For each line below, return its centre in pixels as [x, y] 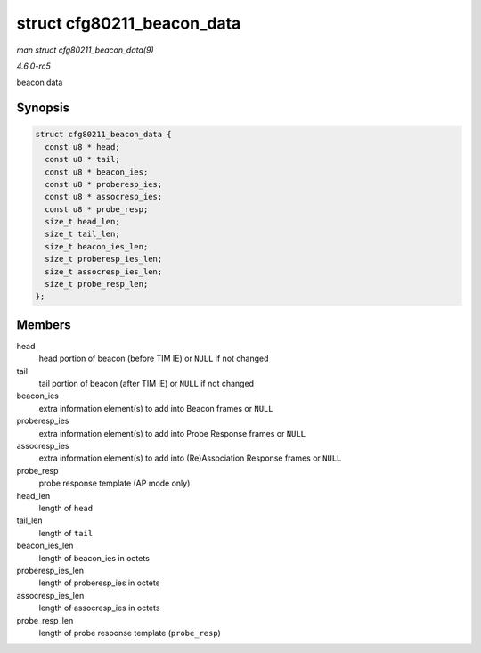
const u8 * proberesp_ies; [104, 184]
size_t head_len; [82, 222]
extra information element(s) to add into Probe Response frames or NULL [172, 433]
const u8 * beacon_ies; [97, 172]
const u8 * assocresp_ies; [104, 197]
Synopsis [43, 108]
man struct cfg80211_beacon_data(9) [86, 50]
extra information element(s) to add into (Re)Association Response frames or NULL [190, 458]
